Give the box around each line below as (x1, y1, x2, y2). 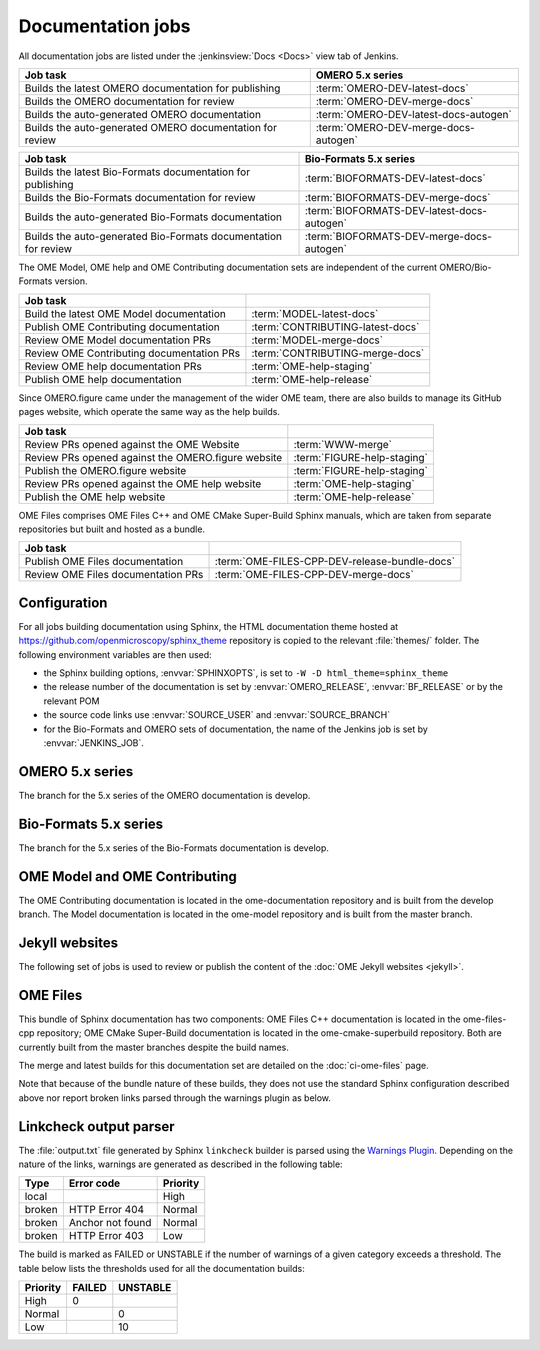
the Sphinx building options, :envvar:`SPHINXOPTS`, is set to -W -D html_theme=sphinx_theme (43, 666, 449, 679)
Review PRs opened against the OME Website (24, 437, 240, 451)
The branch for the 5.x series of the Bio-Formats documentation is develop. (18, 841, 330, 854)
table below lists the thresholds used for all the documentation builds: (18, 1262, 305, 1274)
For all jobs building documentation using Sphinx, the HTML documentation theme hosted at (18, 620, 399, 632)
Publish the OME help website (24, 490, 166, 504)
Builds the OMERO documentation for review (24, 94, 235, 108)
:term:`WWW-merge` (293, 437, 393, 451)
